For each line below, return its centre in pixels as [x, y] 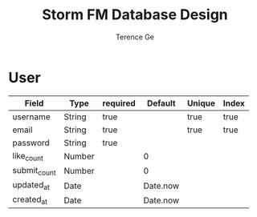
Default [161, 103]
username [31, 116]
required [119, 103]
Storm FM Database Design [135, 15]
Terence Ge [135, 37]
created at [30, 200]
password [31, 143]
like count [28, 156]
